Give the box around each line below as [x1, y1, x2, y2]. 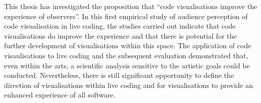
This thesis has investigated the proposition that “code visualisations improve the [4, 1, 257, 11]
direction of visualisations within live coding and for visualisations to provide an [4, 79, 253, 90]
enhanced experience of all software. [4, 89, 116, 100]
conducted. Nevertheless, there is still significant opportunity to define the [4, 70, 234, 80]
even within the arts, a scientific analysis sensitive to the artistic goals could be [4, 60, 250, 70]
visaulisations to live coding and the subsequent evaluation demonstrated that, [4, 50, 248, 60]
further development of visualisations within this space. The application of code [4, 40, 251, 51]
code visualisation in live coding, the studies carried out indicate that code [4, 21, 236, 31]
